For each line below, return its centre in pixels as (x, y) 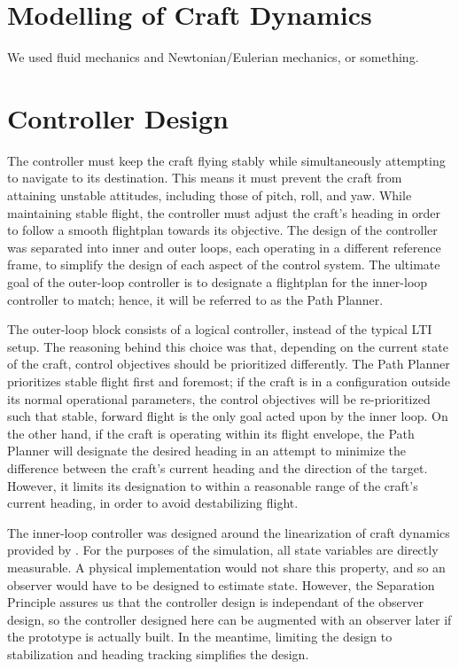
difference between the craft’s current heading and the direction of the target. (218, 467)
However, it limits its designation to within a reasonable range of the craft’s (213, 485)
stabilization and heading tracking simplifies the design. (158, 653)
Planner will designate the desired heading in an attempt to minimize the (206, 451)
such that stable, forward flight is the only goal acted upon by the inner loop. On (228, 416)
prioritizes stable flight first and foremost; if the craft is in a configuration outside (229, 381)
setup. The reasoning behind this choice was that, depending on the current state (228, 346)
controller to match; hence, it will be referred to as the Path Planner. (195, 299)
